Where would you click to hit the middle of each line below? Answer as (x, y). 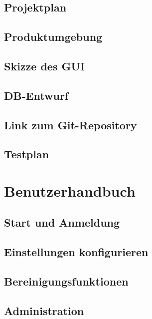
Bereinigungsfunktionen (66, 281)
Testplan (27, 154)
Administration (44, 310)
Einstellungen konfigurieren (76, 252)
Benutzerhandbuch (70, 190)
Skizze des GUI (45, 66)
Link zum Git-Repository (71, 125)
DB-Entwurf (36, 95)
